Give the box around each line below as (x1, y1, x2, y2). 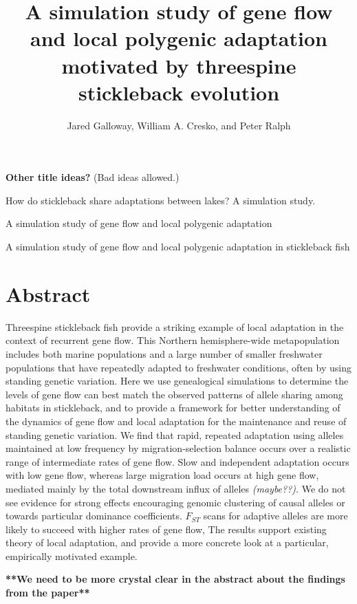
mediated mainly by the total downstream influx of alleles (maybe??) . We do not (6, 481, 346, 495)
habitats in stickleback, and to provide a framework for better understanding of (6, 400, 340, 415)
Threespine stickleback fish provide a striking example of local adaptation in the (6, 319, 344, 334)
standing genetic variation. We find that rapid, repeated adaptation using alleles (6, 427, 344, 442)
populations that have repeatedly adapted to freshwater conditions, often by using (6, 360, 351, 374)
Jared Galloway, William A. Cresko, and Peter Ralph (67, 118, 291, 132)
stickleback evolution (78, 78, 280, 106)
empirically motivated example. (6, 548, 138, 563)
